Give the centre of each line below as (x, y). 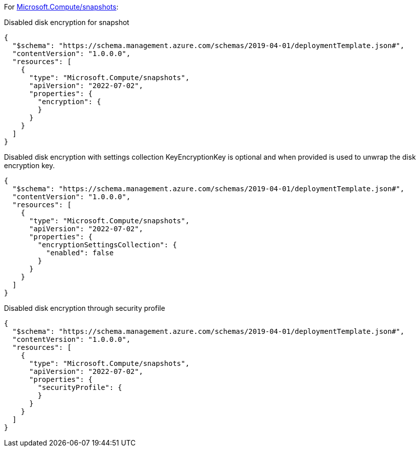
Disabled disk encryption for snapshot (67, 22)
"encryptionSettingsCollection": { (107, 245)
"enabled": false (80, 253)
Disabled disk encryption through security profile (85, 308)
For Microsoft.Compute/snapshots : (61, 7)
